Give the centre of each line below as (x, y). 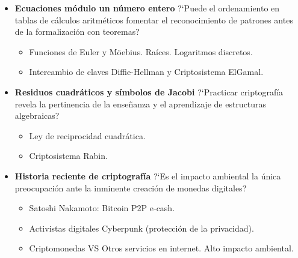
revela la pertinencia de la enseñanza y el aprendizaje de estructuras (141, 103)
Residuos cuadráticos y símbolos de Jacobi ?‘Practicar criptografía (149, 91)
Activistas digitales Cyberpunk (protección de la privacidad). (141, 228)
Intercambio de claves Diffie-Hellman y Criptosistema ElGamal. (146, 72)
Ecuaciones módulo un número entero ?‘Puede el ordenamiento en (147, 8)
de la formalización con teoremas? (77, 31)
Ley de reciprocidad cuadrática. (87, 135)
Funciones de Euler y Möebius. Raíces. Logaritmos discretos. (141, 51)
